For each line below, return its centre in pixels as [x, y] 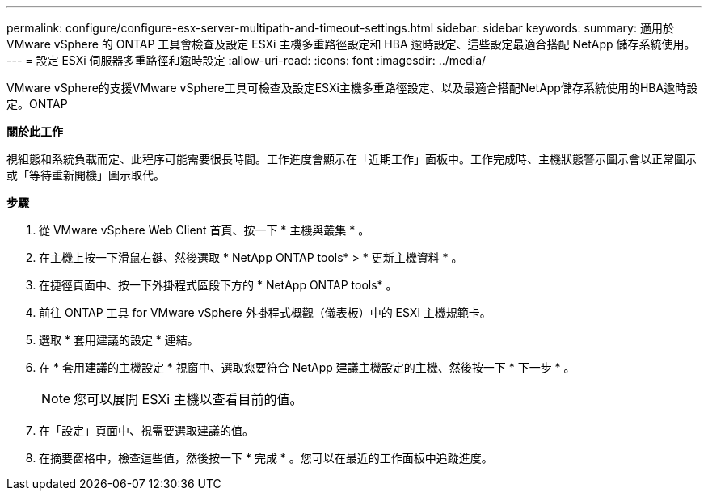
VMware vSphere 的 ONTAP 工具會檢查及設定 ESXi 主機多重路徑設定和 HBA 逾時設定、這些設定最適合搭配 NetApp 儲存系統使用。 [351, 44]
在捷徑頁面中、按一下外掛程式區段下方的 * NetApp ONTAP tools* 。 [218, 285]
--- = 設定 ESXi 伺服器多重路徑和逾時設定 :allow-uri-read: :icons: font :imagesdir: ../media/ [247, 60]
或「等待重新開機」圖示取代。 [86, 175]
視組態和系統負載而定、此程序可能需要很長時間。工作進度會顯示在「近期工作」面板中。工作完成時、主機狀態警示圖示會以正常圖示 [352, 159]
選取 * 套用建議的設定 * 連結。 [119, 340]
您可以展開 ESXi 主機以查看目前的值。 [188, 399]
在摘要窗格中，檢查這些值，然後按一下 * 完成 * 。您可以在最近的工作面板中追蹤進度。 [266, 458]
